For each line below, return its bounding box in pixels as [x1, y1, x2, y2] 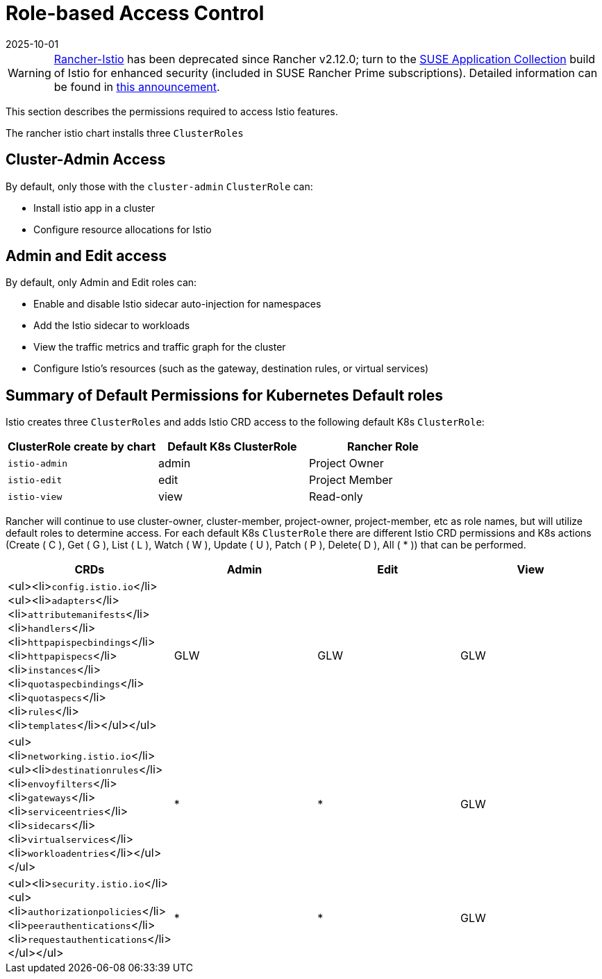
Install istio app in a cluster [33, 201, 156, 214]
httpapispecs [27, 651, 93, 662]
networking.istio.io [27, 751, 131, 762]
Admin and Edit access [6, 247, 167, 265]
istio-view [8, 491, 62, 502]
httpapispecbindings [27, 637, 131, 649]
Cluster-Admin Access [6, 151, 166, 169]
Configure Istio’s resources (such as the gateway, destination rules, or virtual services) [33, 362, 429, 375]
